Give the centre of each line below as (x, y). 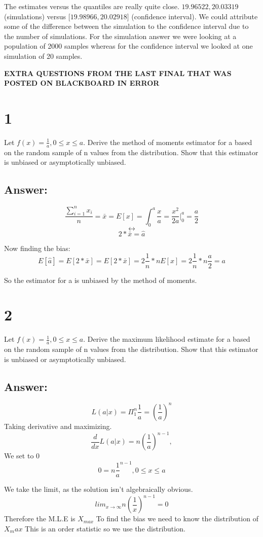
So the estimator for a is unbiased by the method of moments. (101, 280)
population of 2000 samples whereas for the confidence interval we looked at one (128, 46)
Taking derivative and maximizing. (58, 426)
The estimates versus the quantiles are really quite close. (92, 6)
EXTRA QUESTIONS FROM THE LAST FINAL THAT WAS (118, 73)
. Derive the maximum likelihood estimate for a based (167, 339)
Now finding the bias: (37, 248)
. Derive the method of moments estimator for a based (168, 142)
